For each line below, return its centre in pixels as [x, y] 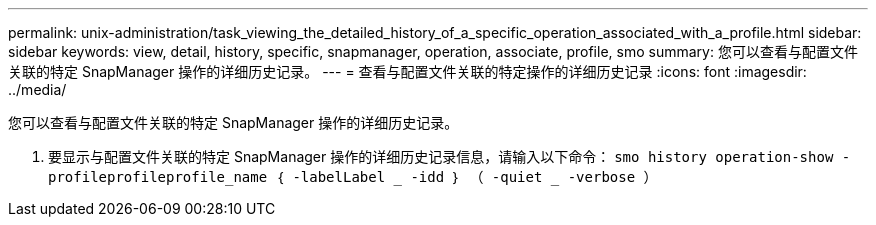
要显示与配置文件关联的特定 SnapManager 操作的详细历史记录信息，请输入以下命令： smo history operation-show [441, 156]
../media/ [37, 89]
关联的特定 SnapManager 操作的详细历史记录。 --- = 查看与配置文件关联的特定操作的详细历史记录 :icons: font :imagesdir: [407, 71]
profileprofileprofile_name [158, 177]
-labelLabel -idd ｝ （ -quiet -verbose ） [475, 177]
